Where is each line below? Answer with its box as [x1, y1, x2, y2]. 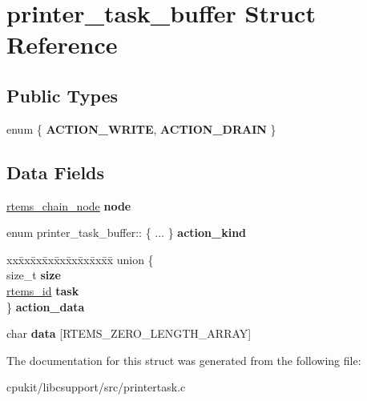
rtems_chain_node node [6, 197, 131, 214]
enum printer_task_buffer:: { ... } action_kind [6, 224, 247, 241]
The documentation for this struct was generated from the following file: [6, 351, 361, 368]
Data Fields [6, 159, 105, 184]
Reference [6, 28, 118, 61]
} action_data [6, 298, 85, 315]
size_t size [6, 267, 61, 283]
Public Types [6, 82, 119, 107]
